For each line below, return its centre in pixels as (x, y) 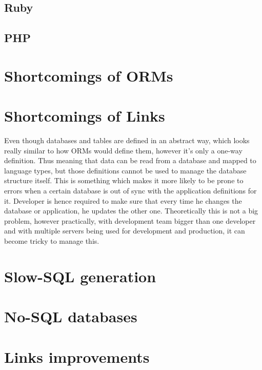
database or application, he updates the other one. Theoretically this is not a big (131, 211)
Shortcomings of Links (85, 116)
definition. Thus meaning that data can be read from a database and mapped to (130, 160)
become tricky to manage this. (52, 241)
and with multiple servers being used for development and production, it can (125, 231)
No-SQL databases (71, 316)
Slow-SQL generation (80, 276)
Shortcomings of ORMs (89, 75)
